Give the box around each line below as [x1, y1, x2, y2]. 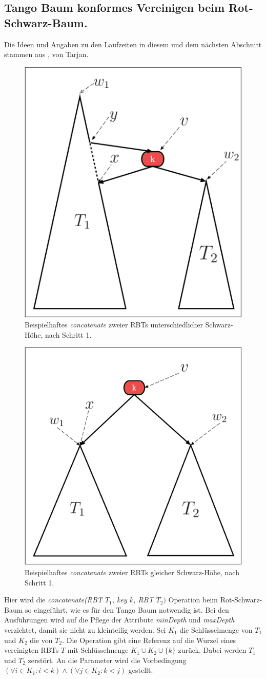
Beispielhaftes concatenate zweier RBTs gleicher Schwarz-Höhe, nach [25, 566, 239, 577]
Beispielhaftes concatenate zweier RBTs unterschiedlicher [25, 319, 203, 330]
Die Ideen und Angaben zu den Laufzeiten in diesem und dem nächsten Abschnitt [4, 39, 262, 49]
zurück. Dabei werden [178, 645, 247, 655]
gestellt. [128, 665, 153, 675]
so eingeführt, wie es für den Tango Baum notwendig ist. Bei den [25, 604, 229, 615]
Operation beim [168, 594, 218, 605]
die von [30, 634, 53, 645]
